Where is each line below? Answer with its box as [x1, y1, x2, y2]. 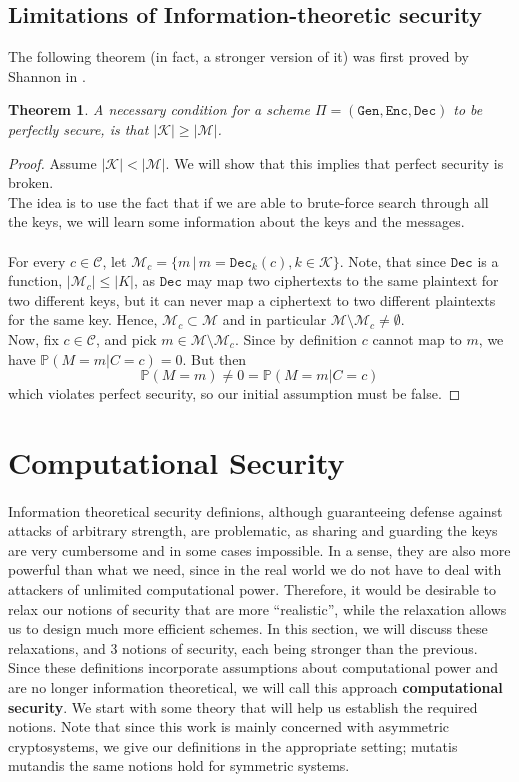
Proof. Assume [8, 152, 97, 173]
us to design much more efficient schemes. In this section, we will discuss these [8, 618, 488, 639]
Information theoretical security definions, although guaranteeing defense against [8, 500, 503, 521]
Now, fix [8, 328, 59, 349]
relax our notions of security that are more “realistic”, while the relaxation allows [8, 598, 507, 619]
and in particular [222, 309, 327, 330]
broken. [8, 172, 54, 193]
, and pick [95, 328, 157, 349]
